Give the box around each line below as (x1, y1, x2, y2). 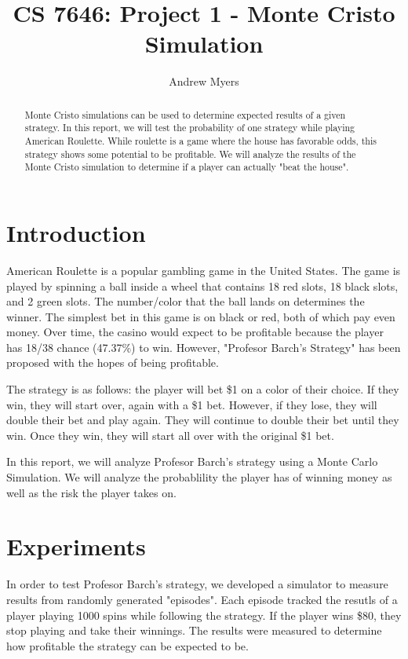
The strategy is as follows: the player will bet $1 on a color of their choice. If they (6, 381, 399, 397)
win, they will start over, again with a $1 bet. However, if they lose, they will (6, 396, 377, 412)
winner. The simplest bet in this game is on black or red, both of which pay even (6, 308, 395, 324)
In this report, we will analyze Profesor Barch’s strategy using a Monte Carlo (6, 453, 378, 470)
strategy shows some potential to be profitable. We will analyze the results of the (24, 147, 356, 160)
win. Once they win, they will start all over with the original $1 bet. (6, 427, 334, 443)
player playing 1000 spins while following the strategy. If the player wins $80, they (6, 606, 402, 623)
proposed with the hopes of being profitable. (6, 354, 219, 371)
